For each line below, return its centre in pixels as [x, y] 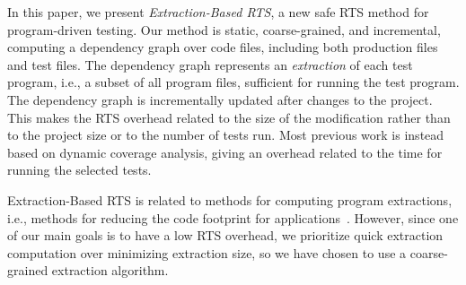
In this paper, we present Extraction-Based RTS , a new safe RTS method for [218, 12]
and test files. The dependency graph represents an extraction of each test [210, 64]
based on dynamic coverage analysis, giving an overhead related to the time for [225, 152]
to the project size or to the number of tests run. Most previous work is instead [226, 135]
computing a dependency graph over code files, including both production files [223, 47]
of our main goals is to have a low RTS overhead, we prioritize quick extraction [225, 235]
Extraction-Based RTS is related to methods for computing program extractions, [230, 199]
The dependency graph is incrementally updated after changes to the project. [220, 99]
